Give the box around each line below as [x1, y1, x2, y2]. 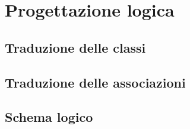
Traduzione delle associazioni [5, 73, 186, 91]
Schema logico [5, 108, 93, 126]
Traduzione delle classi [5, 38, 146, 56]
